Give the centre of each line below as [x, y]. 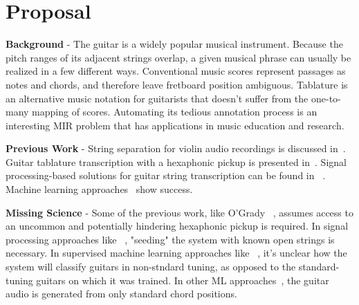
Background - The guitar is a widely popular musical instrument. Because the [174, 44]
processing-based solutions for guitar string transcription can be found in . [166, 175]
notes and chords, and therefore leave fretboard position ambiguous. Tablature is [177, 84]
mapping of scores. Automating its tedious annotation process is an [175, 112]
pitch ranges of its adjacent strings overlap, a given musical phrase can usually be [178, 57]
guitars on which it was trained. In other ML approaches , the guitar [183, 280]
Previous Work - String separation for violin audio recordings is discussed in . [176, 148]
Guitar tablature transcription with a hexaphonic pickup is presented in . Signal [176, 161]
